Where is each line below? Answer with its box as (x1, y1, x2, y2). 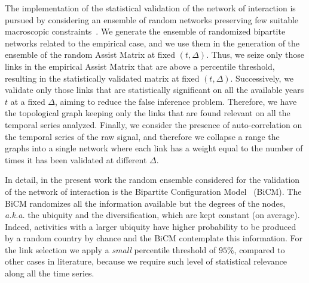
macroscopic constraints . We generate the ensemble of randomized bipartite (5, 25, 286, 38)
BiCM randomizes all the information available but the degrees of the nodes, (5, 197, 286, 209)
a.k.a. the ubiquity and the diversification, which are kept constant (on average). (5, 209, 300, 221)
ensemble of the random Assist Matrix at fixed (5, 48, 176, 61)
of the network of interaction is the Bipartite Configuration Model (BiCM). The (5, 185, 302, 197)
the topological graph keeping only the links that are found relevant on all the (5, 107, 290, 119)
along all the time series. (5, 267, 94, 279)
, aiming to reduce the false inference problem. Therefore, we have (55, 95, 297, 107)
